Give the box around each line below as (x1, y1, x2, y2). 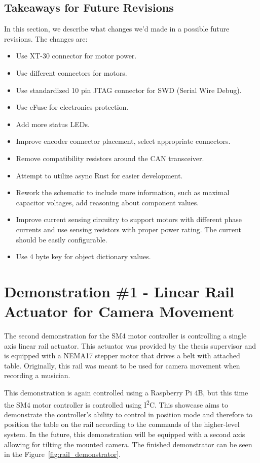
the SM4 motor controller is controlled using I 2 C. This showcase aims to (4, 397, 228, 410)
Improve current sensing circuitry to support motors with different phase (16, 214, 242, 225)
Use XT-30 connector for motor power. (16, 50, 137, 61)
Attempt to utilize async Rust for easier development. (16, 170, 183, 180)
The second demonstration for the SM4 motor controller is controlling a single (4, 330, 247, 341)
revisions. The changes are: (4, 33, 88, 44)
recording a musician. (4, 370, 70, 381)
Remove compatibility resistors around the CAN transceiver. (16, 152, 204, 163)
